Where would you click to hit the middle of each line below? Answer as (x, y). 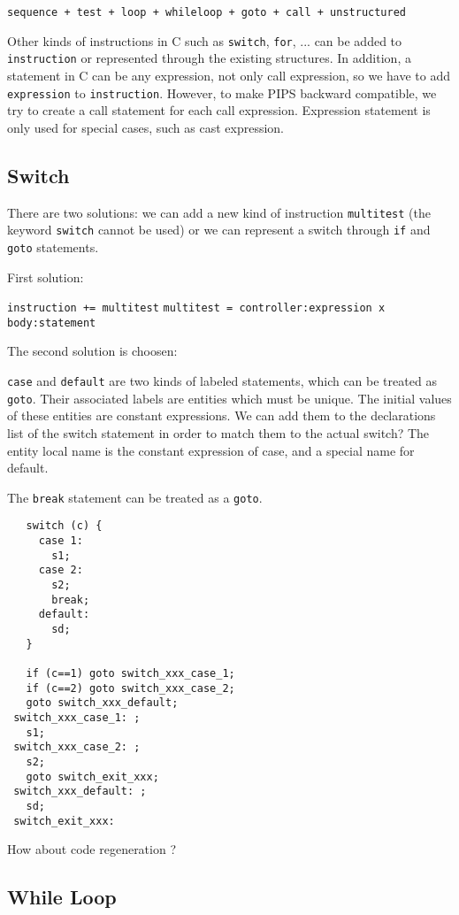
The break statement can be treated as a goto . (135, 497)
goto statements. (53, 246)
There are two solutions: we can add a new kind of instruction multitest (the (219, 212)
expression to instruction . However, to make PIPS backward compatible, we (222, 92)
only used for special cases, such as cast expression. (145, 127)
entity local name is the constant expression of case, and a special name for (211, 450)
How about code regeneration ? (92, 849)
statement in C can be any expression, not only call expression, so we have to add (229, 75)
